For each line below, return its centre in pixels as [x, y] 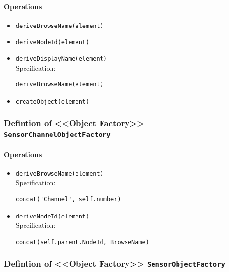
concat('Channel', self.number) [68, 199]
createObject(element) [52, 101]
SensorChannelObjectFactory [57, 135]
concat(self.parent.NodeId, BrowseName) [82, 242]
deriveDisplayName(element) [61, 59]
